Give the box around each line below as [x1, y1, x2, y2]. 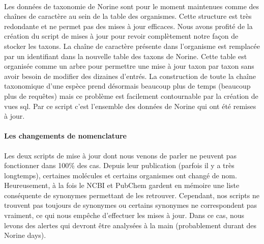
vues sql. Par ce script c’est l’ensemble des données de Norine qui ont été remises [4, 100, 256, 111]
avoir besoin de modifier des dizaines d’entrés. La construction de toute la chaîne [4, 70, 256, 81]
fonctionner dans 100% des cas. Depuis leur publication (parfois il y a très [4, 160, 234, 171]
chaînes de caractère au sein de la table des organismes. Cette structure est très [4, 11, 252, 21]
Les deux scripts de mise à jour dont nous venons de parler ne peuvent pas [4, 150, 237, 160]
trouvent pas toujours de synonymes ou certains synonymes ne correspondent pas [4, 200, 257, 210]
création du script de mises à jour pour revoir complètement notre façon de [4, 31, 239, 41]
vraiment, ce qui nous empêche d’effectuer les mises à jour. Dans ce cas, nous [4, 210, 245, 221]
